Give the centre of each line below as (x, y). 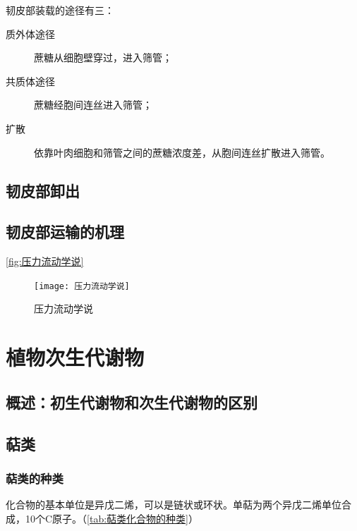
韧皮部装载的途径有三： (60, 10)
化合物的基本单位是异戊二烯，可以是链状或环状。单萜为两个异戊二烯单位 (174, 505)
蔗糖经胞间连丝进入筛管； (93, 105)
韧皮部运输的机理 (65, 232)
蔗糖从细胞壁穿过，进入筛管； (103, 57)
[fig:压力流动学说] (45, 261)
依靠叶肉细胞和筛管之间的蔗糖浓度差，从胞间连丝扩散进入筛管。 (182, 152)
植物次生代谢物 (75, 357)
